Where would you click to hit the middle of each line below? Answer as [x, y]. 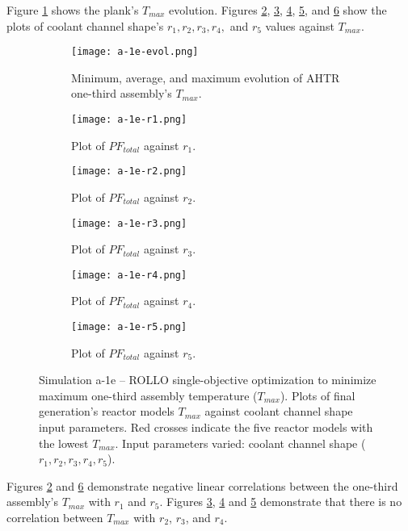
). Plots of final [318, 395]
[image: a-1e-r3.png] [129, 223]
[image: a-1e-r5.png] [129, 327]
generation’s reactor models [107, 411]
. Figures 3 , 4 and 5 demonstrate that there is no [281, 502]
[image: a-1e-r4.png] [129, 275]
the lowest [64, 443]
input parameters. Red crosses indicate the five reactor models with [206, 427]
